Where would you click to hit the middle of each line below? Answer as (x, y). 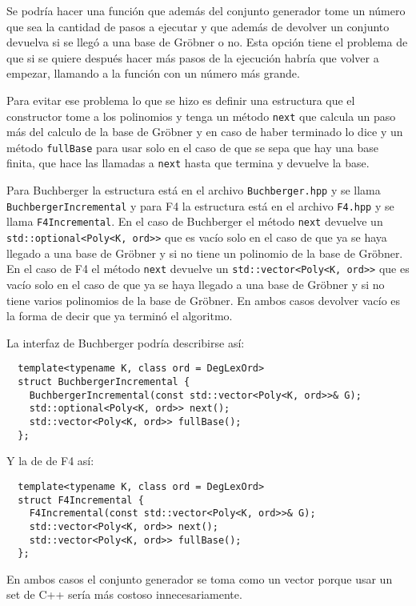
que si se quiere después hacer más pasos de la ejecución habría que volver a (193, 57)
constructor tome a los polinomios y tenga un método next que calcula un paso (201, 116)
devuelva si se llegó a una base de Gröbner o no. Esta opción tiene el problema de (207, 42)
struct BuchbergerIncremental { (104, 382)
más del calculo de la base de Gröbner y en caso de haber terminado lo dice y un (205, 132)
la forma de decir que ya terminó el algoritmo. (120, 316)
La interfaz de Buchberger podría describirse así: (126, 342)
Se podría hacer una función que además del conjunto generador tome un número (206, 10)
